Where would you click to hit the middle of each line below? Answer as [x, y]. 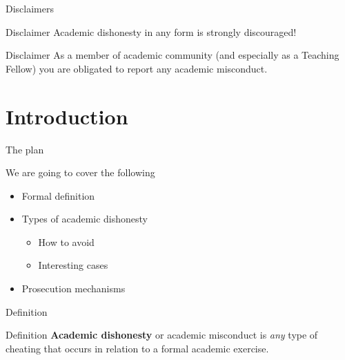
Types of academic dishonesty [85, 219]
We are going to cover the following [80, 172]
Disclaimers [30, 8]
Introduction [67, 116]
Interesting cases [73, 265]
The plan [25, 149]
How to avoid [66, 241]
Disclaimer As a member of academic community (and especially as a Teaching [172, 55]
